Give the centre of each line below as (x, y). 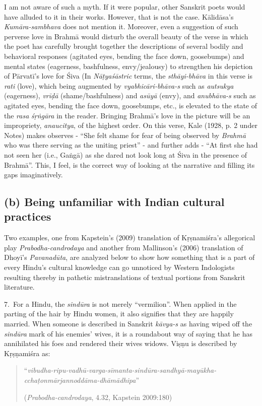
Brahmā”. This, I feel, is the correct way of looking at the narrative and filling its (129, 164)
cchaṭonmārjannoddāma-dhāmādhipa (80, 380)
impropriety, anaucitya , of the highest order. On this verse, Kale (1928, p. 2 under (131, 125)
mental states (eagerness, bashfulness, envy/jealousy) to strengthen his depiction (128, 66)
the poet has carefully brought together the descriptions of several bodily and (124, 46)
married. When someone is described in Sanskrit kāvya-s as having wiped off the (128, 324)
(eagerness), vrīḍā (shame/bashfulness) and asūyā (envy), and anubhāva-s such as (130, 95)
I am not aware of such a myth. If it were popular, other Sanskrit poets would (125, 7)
